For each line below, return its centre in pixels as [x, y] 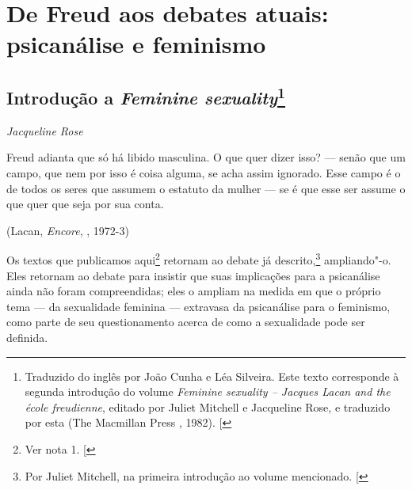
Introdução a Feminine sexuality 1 [146, 95]
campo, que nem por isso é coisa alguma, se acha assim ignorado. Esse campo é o [204, 172]
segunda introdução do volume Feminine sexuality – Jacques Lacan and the [208, 391]
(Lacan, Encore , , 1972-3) [68, 230]
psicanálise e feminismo [136, 44]
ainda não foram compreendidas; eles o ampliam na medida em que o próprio [194, 291]
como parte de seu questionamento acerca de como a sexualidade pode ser [186, 322]
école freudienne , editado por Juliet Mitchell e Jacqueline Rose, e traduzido [208, 406]
